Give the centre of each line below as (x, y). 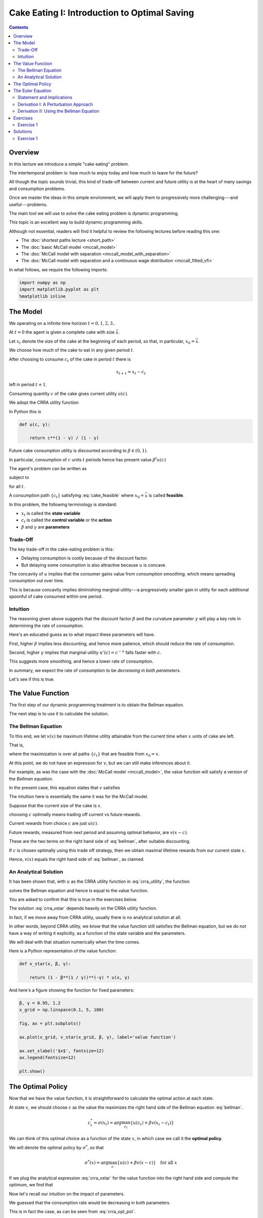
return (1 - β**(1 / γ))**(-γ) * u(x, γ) (80, 978)
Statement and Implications (45, 97)
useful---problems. (28, 204)
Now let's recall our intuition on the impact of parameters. (67, 1194)
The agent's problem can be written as (48, 469)
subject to (19, 477)
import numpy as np (42, 282)
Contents (19, 27)
